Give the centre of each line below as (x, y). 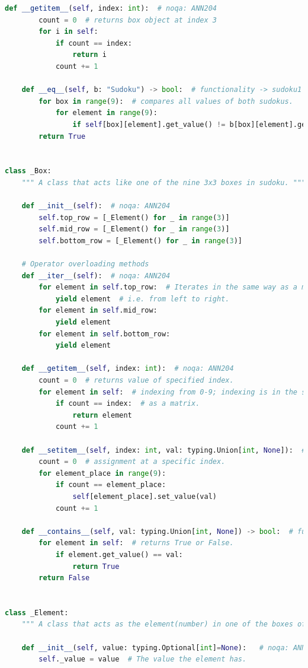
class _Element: (37, 613)
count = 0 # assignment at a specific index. (132, 462)
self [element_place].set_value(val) (145, 496)
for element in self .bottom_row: (105, 334)
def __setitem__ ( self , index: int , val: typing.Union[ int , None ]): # (164, 450)
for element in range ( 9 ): (106, 113)
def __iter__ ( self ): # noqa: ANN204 (96, 276)
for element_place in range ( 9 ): (102, 473)
